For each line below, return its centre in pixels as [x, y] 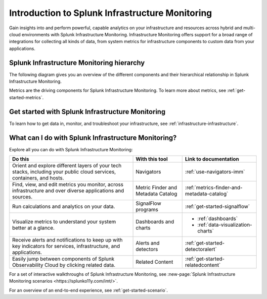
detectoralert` [201, 249]
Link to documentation [212, 159]
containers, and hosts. [38, 178]
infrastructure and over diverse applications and [68, 191]
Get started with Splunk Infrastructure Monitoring [87, 112]
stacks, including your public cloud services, [64, 172]
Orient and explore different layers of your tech [67, 165]
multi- [249, 28]
